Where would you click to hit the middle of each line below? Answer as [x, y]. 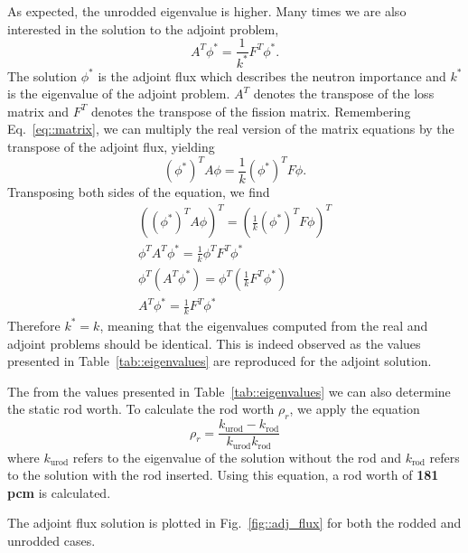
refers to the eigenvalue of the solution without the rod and [237, 457]
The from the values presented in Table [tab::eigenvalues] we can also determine [229, 391]
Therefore [34, 325]
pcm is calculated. [59, 492]
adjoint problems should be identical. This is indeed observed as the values [214, 343]
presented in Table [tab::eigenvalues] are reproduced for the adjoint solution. [220, 361]
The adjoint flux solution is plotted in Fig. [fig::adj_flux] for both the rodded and [234, 523]
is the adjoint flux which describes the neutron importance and [272, 75]
